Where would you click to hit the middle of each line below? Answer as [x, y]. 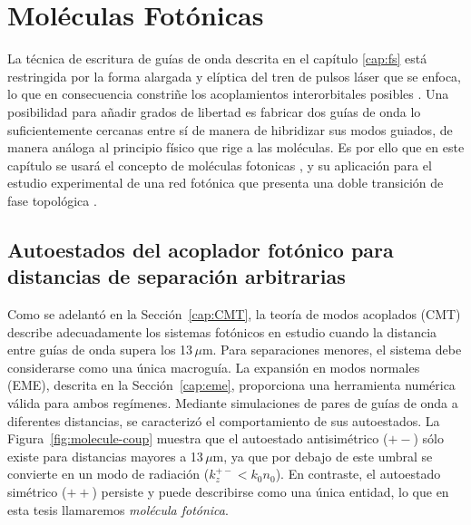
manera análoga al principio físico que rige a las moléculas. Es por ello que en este [236, 147]
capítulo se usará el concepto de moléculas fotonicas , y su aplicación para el [220, 165]
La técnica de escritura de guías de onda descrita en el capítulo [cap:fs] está [217, 58]
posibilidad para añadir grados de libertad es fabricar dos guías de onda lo [214, 111]
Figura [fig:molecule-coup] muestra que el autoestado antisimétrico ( [198, 438]
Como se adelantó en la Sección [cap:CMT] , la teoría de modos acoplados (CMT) [234, 314]
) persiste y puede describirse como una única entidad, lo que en [270, 491]
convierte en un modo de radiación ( [108, 474]
